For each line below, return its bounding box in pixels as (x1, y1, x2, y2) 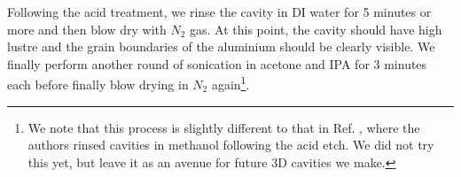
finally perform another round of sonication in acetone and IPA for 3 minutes (7, 54, 427, 73)
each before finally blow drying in (7, 75, 189, 94)
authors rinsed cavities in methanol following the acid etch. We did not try (27, 135, 434, 154)
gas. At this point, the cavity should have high (190, 19, 442, 38)
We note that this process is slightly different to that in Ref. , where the (27, 118, 420, 136)
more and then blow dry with (7, 19, 167, 38)
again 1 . (211, 73, 250, 94)
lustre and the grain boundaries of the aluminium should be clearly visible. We (7, 37, 435, 56)
